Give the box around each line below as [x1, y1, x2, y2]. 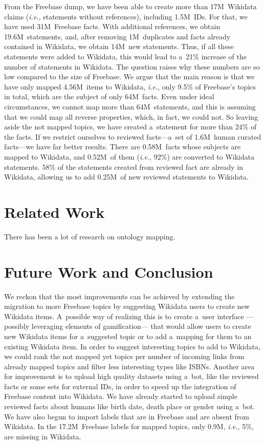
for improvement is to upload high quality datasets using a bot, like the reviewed [4, 371, 259, 382]
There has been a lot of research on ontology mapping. [4, 231, 175, 241]
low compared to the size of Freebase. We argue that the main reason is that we [4, 71, 255, 82]
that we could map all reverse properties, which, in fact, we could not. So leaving [4, 111, 258, 122]
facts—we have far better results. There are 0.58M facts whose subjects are [4, 141, 241, 152]
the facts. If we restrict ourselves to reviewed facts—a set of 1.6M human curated [4, 131, 261, 142]
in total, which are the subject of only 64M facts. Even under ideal [4, 91, 214, 102]
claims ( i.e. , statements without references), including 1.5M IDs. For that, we [4, 11, 248, 21]
